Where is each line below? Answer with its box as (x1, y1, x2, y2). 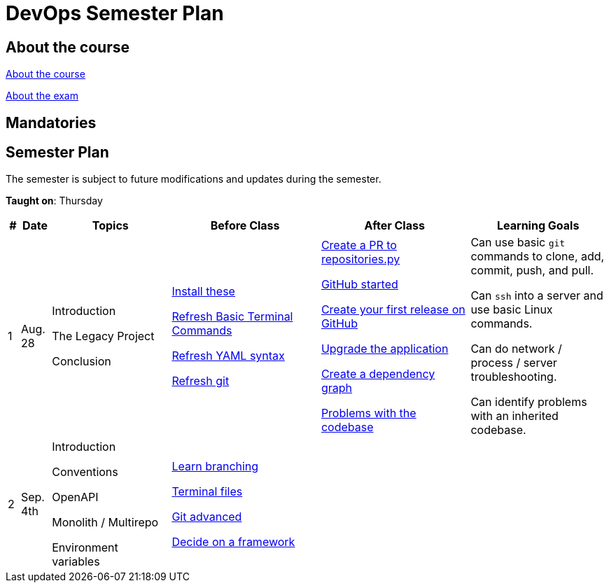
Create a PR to (321, 238, 397, 253)
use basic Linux (470, 302, 553, 317)
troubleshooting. (470, 370, 557, 384)
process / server (470, 356, 557, 370)
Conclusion (52, 354, 111, 369)
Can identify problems (470, 395, 587, 409)
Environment (52, 540, 118, 555)
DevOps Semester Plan (6, 1, 224, 25)
